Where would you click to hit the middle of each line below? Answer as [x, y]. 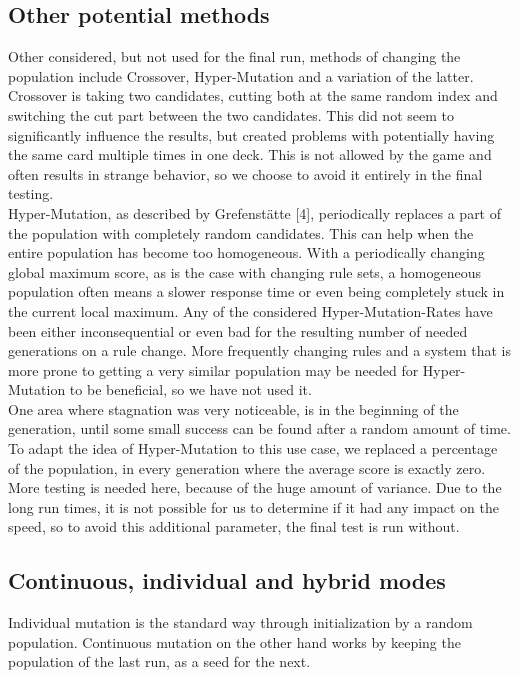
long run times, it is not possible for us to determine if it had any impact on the [253, 506]
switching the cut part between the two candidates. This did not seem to [231, 114]
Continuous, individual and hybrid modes [227, 580]
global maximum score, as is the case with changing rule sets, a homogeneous [245, 271]
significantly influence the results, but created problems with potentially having [251, 134]
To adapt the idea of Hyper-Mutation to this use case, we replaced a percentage [253, 448]
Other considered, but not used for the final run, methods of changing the [234, 56]
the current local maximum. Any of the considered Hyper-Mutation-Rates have [250, 310]
